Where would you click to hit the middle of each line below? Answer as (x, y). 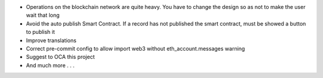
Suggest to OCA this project (60, 57)
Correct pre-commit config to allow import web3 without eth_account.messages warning (135, 48)
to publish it (40, 32)
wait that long (43, 15)
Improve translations (51, 40)
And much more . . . (50, 65)
